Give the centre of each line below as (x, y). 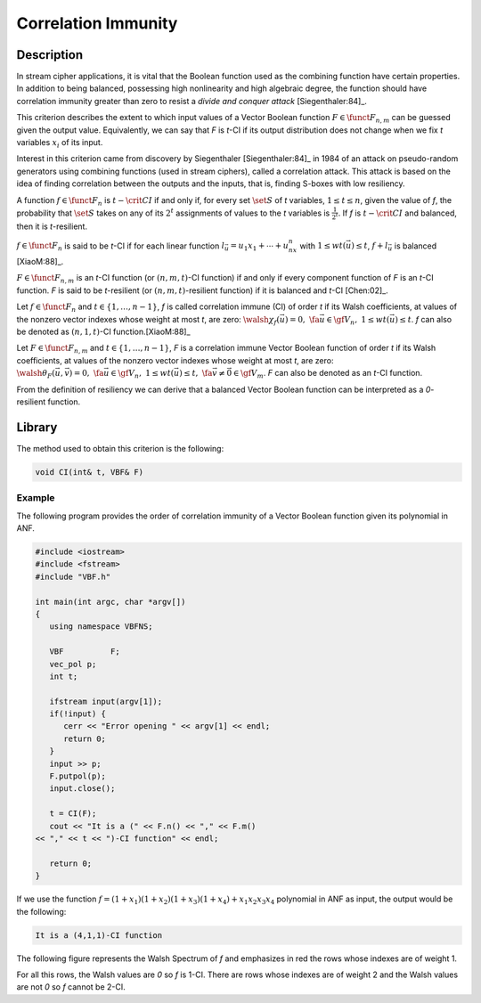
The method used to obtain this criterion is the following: (120, 448)
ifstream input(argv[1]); (106, 701)
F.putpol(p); (78, 776)
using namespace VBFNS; (101, 627)
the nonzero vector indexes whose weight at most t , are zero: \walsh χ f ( (148, 320)
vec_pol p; (73, 664)
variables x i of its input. (60, 143)
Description (50, 55)
